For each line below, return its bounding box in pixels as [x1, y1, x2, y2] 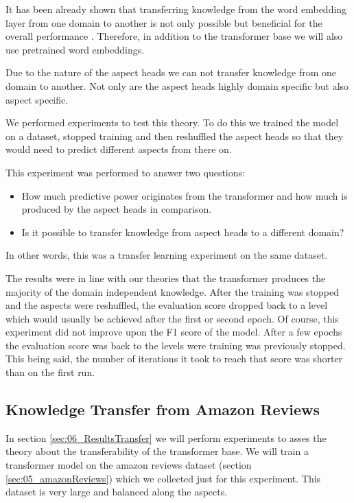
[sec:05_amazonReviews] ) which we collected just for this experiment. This [5, 471, 321, 485]
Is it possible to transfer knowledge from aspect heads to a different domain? [21, 224, 344, 239]
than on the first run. [5, 365, 95, 379]
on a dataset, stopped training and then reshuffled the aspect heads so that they [5, 128, 344, 143]
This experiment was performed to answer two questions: [5, 165, 245, 179]
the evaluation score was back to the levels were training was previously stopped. [5, 338, 346, 352]
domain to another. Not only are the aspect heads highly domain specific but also [5, 78, 349, 93]
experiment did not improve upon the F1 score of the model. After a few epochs [5, 325, 342, 339]
